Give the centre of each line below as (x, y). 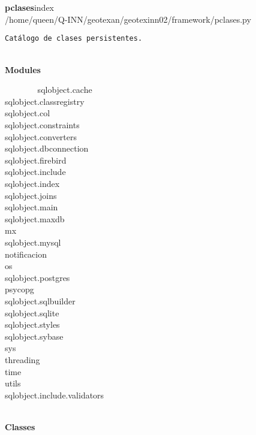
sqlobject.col (28, 113)
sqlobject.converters (41, 136)
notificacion (26, 254)
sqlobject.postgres (37, 277)
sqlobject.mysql (33, 242)
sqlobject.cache (65, 90)
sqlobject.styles (32, 324)
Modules (23, 69)
